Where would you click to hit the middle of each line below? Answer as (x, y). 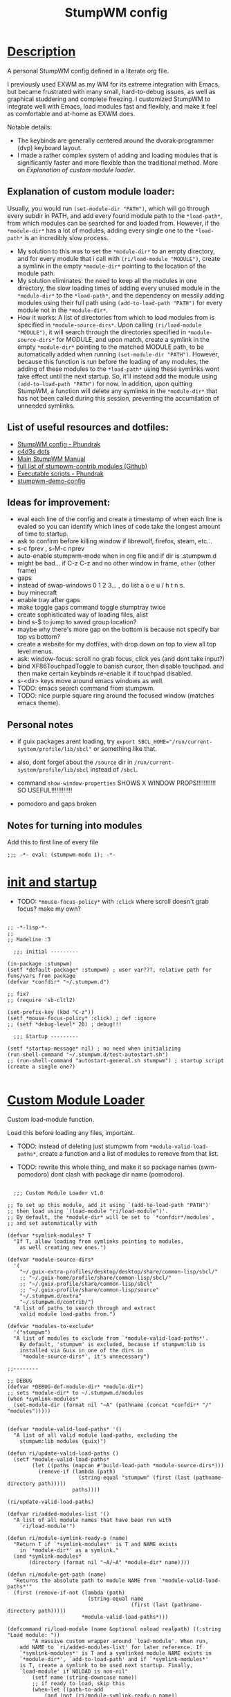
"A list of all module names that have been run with (92, 1520)
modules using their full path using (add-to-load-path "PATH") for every (120, 302)
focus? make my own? (49, 909)
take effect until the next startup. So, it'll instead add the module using (117, 376)
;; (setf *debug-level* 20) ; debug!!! (65, 1024)
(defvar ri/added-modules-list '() (58, 1514)
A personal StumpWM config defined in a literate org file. (88, 71)
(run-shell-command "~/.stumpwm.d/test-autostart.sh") (88, 1054)
